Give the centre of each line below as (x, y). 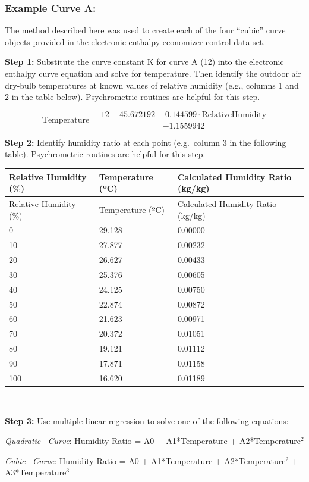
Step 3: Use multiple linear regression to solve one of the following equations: (147, 420)
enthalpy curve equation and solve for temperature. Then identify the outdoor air (153, 73)
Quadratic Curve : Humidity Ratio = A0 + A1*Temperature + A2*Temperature (153, 441)
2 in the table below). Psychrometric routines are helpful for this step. (133, 97)
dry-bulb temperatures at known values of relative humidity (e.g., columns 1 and (152, 85)
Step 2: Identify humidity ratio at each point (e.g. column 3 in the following (146, 142)
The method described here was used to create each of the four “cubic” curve (145, 30)
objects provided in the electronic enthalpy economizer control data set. (135, 41)
